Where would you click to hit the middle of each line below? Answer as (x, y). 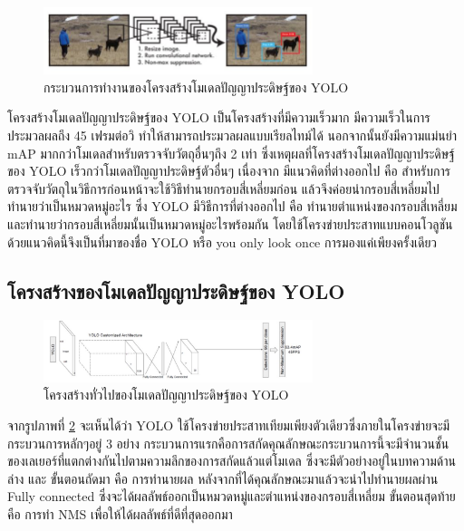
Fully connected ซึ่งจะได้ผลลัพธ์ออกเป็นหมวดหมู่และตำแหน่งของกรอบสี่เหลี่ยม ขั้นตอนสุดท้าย (232, 496)
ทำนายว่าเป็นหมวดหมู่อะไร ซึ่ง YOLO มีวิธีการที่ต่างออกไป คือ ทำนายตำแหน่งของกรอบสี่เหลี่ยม (232, 206)
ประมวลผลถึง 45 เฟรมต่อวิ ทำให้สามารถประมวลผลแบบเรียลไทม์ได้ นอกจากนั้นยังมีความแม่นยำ (232, 135)
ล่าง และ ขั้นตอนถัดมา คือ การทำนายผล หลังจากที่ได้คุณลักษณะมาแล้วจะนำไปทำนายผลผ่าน (223, 478)
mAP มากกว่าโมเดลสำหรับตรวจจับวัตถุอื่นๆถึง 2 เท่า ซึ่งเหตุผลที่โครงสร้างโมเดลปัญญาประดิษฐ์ (231, 153)
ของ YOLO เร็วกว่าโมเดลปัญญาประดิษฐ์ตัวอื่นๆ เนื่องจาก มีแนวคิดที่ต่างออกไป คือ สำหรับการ (229, 171)
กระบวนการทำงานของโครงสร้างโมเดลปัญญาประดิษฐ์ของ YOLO (196, 87)
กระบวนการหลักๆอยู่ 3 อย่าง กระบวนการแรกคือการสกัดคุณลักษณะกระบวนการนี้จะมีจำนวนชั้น (228, 443)
